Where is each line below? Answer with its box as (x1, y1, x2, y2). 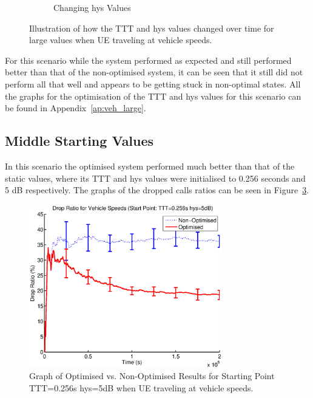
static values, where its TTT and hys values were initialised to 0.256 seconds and (5, 171, 306, 184)
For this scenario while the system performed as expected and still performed (5, 53, 292, 66)
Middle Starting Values (5, 131, 154, 150)
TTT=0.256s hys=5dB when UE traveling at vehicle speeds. (29, 381, 254, 394)
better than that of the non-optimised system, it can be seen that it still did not (5, 66, 303, 78)
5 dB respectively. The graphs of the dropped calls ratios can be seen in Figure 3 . (5, 184, 309, 196)
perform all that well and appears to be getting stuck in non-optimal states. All (5, 77, 301, 90)
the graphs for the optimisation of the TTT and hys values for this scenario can (5, 89, 301, 102)
